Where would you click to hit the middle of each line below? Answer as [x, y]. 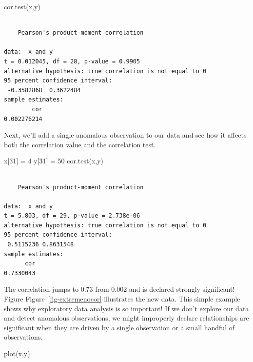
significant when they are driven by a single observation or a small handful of [119, 327]
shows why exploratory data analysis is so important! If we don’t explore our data [126, 308]
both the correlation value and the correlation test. [80, 144]
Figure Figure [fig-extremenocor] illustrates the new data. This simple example [122, 299]
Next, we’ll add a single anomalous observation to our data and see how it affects [125, 135]
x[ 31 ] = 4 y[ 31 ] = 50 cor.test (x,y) [54, 161]
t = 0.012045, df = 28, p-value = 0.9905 [72, 61]
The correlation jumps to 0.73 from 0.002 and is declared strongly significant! [119, 289]
